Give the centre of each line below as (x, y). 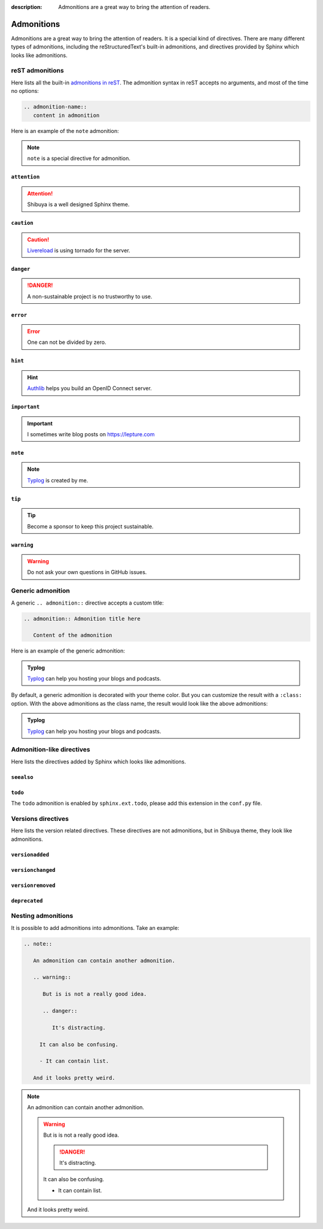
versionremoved (33, 885)
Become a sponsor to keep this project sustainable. (90, 526)
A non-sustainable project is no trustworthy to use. (90, 296)
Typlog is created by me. (58, 480)
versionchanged (33, 870)
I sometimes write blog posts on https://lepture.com (91, 434)
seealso (22, 777)
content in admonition (66, 115)
